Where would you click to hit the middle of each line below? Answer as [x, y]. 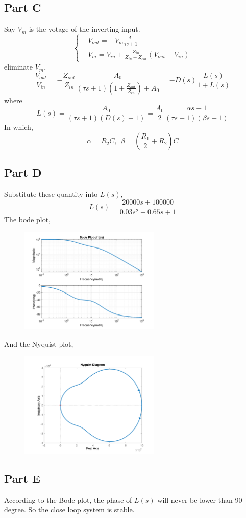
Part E [22, 478]
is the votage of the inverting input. [84, 29]
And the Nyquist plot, [39, 343]
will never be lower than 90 [200, 499]
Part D [23, 173]
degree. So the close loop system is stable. [69, 510]
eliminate [18, 67]
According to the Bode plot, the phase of [68, 499]
